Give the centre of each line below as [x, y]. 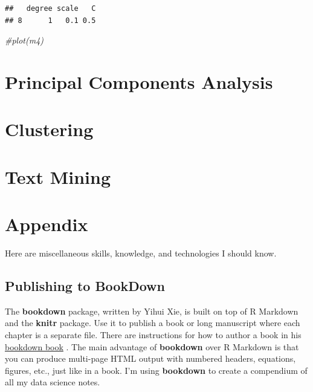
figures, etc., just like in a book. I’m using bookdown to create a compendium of [156, 370]
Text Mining [58, 176]
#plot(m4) [24, 40]
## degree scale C [50, 8]
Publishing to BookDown [85, 286]
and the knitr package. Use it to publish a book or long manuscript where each [153, 323]
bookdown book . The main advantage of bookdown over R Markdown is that [152, 346]
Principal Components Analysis [139, 81]
